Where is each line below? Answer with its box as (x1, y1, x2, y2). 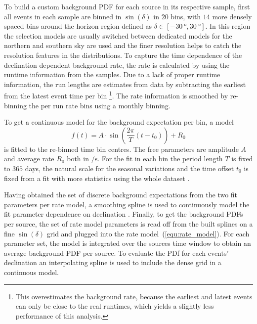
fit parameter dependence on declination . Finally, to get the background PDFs (4, 209, 243, 219)
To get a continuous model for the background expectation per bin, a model (4, 117, 234, 127)
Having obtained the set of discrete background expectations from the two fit (4, 189, 238, 200)
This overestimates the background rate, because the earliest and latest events (15, 291, 253, 301)
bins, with (171, 11, 201, 21)
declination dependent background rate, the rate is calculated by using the (4, 59, 230, 70)
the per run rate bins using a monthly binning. (29, 100, 171, 110)
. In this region (205, 21, 251, 31)
